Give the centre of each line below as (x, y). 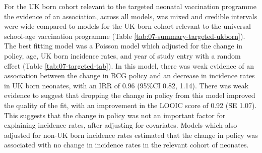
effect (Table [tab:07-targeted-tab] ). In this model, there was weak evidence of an (129, 65)
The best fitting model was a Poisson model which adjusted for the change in (123, 46)
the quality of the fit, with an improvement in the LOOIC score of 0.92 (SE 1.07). (130, 105)
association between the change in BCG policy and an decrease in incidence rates (129, 75)
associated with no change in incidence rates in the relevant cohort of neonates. (126, 145)
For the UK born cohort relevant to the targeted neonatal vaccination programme (130, 6)
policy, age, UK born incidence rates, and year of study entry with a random (122, 55)
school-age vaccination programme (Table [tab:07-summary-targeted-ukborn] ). (125, 36)
